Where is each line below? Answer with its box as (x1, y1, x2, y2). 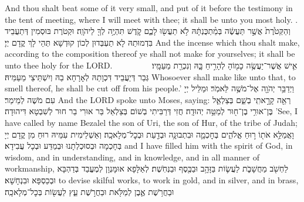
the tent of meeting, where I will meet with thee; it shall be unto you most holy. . (5, 13, 298, 25)
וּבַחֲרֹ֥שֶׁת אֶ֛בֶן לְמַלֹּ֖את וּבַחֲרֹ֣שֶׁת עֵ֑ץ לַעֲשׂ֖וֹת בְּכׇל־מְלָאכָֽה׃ (5, 185, 174, 197)
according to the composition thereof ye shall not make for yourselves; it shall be (5, 47, 295, 60)
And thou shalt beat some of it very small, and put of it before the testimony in (5, 2, 293, 13)
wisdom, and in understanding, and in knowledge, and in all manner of (5, 150, 259, 163)
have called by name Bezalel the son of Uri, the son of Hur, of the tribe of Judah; (5, 116, 298, 128)
